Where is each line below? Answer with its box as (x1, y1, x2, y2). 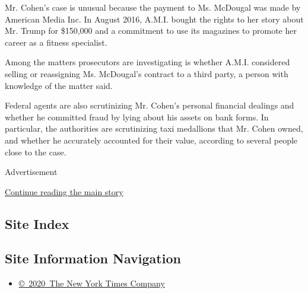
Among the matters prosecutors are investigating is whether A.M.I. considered (5, 56, 290, 68)
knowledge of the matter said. (5, 79, 113, 91)
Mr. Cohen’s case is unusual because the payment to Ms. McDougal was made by (5, 1, 301, 13)
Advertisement (5, 165, 58, 178)
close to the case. (5, 145, 66, 158)
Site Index (5, 214, 69, 233)
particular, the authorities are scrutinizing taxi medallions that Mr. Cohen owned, (5, 122, 303, 135)
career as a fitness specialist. (5, 36, 107, 48)
